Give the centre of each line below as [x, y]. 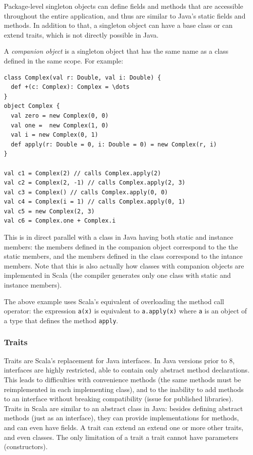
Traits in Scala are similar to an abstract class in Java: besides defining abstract [124, 408]
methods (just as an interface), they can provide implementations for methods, [121, 418]
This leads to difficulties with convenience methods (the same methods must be [123, 379]
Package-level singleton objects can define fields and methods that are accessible [124, 6]
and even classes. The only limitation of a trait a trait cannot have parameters [121, 437]
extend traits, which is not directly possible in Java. [81, 34]
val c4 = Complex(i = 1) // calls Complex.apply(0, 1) [95, 202]
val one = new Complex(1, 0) [60, 125]
